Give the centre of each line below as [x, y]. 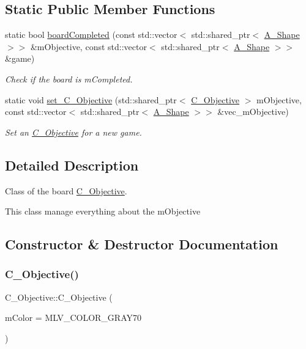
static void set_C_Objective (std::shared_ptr [91, 99]
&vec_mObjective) [253, 112]
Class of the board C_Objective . [66, 190]
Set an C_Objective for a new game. [73, 132]
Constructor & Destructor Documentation [142, 244]
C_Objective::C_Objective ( [59, 297]
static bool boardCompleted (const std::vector [91, 35]
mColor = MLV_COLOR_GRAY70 [73, 318]
